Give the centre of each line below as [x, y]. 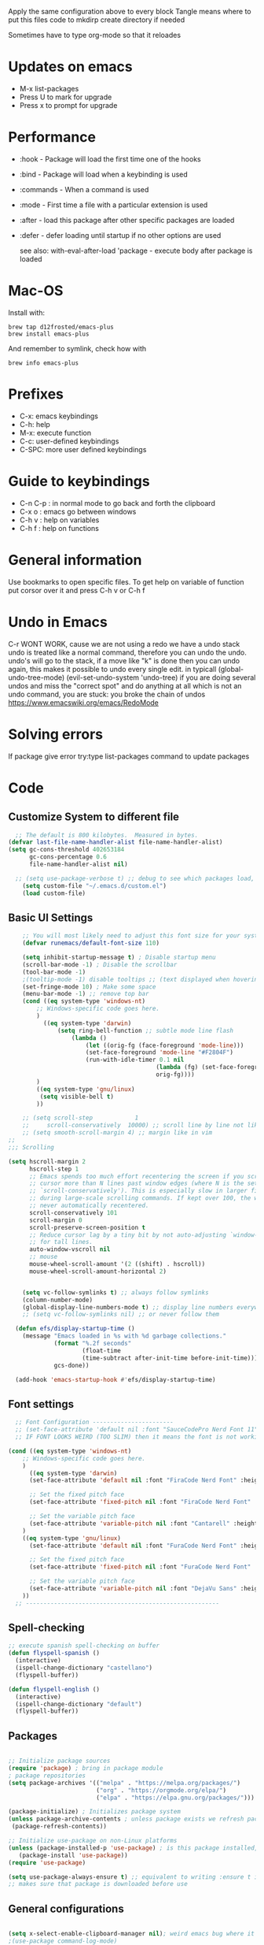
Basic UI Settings [51, 917]
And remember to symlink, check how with [77, 348]
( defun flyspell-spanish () [54, 1654]
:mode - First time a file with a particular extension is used [114, 205]
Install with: [27, 312]
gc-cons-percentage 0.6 [68, 857]
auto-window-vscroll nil [70, 1249]
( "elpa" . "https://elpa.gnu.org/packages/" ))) [175, 1798]
